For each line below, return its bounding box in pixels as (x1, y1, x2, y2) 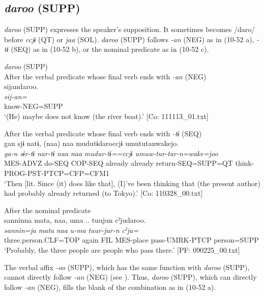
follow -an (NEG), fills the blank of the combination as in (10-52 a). (4, 281, 216, 292)
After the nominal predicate (4, 204, 91, 215)
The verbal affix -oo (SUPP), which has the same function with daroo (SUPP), (4, 261, 250, 272)
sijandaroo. (4, 81, 39, 92)
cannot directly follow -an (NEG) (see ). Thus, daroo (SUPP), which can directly (4, 272, 257, 282)
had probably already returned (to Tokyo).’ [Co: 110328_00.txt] (4, 188, 203, 198)
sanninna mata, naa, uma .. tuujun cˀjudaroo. (4, 215, 146, 225)
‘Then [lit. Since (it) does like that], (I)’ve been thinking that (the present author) (4, 177, 260, 188)
